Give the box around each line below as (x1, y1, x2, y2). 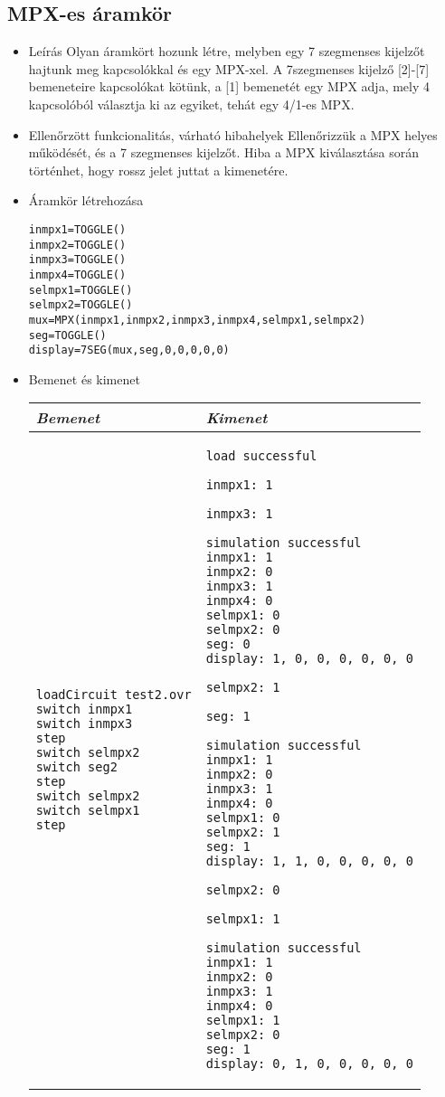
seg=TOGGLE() (28, 328, 107, 342)
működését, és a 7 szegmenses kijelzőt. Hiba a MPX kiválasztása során (28, 143, 420, 162)
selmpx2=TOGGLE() (28, 298, 133, 312)
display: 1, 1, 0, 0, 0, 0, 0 (205, 854, 413, 869)
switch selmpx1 (35, 803, 140, 818)
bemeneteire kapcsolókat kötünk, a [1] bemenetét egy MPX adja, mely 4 (28, 77, 431, 96)
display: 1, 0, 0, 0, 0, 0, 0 (205, 651, 413, 667)
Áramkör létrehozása (28, 191, 144, 210)
